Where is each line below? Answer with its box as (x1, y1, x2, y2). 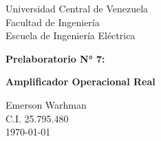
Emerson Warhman (6, 97, 87, 111)
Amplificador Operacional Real (6, 74, 155, 89)
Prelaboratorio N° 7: (6, 51, 105, 65)
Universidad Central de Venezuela (6, 1, 149, 15)
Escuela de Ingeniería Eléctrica (6, 28, 136, 43)
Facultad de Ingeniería (6, 14, 100, 29)
